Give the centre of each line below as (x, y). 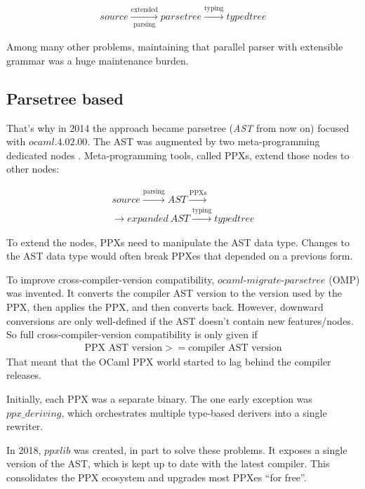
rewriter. (25, 426)
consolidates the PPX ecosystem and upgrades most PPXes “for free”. (157, 477)
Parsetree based (65, 98)
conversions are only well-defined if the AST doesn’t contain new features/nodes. (180, 320)
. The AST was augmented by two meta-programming (204, 141)
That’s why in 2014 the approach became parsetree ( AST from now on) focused (178, 127)
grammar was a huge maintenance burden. (98, 60)
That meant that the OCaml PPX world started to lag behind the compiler (169, 361)
